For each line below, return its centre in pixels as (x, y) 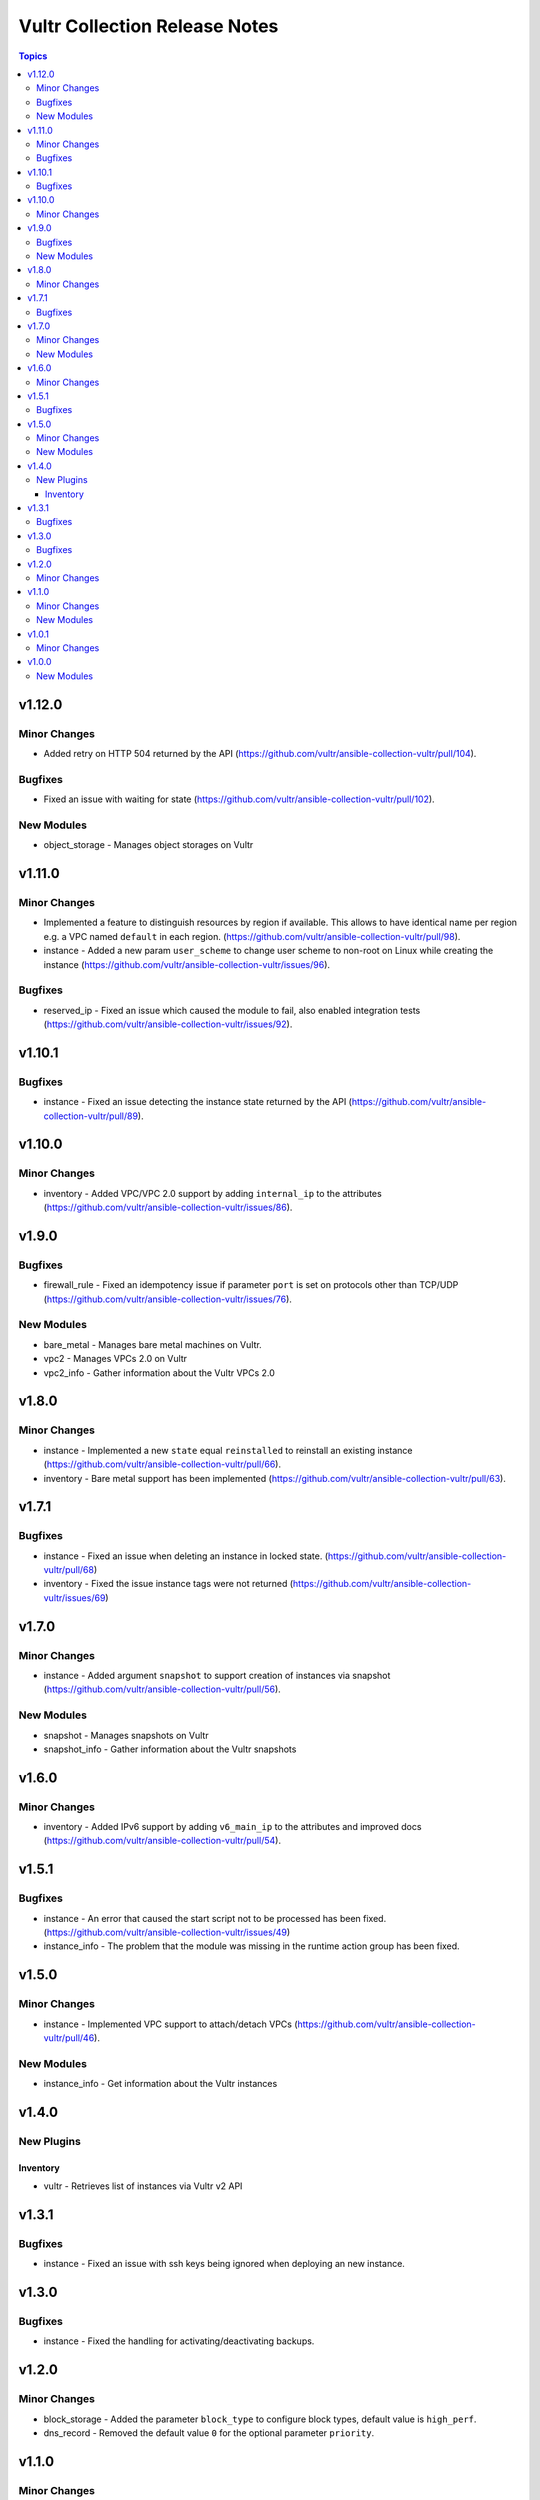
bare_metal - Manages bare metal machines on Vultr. (152, 1344)
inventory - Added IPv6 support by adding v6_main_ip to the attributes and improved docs (232, 1827)
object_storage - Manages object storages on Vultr (148, 845)
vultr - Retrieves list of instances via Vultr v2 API (143, 2186)
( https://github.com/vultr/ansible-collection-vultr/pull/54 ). (162, 1841)
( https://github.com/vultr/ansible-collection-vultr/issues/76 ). (167, 1299)
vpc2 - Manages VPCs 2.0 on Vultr (115, 1359)
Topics (33, 56)
